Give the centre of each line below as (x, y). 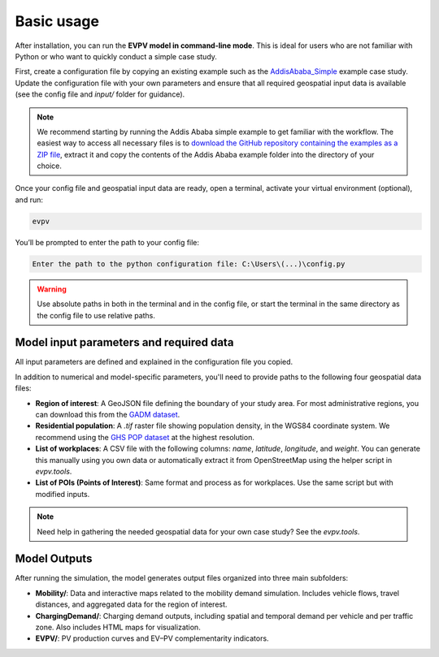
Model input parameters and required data (124, 342)
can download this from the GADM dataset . (108, 415)
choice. (50, 166)
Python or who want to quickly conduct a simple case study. (116, 56)
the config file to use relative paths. (96, 315)
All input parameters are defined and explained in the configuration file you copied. (154, 362)
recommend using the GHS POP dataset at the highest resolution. (145, 437)
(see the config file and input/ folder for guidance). (100, 94)
